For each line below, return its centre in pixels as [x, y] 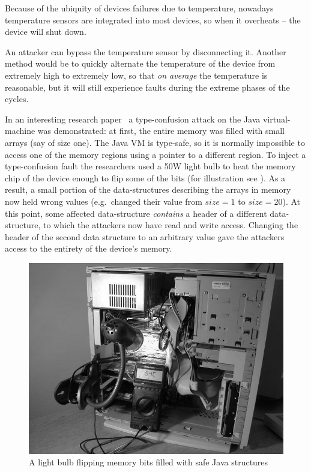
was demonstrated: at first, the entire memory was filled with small [161, 131]
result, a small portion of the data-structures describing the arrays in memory [148, 189]
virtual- [276, 119]
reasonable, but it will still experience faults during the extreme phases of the [147, 87]
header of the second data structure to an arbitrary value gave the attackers [145, 236]
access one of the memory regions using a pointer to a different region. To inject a [155, 154]
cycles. [17, 99]
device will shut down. [46, 32]
